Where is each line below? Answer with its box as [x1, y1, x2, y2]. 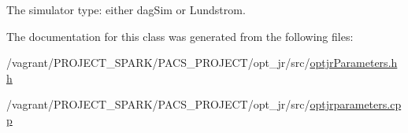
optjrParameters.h [310, 54, 398, 71]
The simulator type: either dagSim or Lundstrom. [6, 2, 246, 17]
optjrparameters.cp [310, 96, 402, 113]
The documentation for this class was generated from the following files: [6, 28, 354, 44]
